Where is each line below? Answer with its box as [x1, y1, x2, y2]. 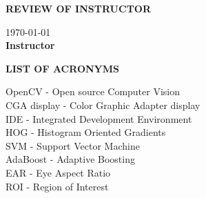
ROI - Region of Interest [6, 179, 109, 193]
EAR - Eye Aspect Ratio [6, 165, 111, 179]
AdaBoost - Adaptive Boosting [6, 152, 135, 166]
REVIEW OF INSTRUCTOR [6, 1, 152, 15]
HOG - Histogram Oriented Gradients [6, 125, 166, 139]
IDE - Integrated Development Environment [6, 111, 192, 126]
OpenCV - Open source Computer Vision [6, 84, 181, 99]
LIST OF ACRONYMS [6, 61, 119, 75]
